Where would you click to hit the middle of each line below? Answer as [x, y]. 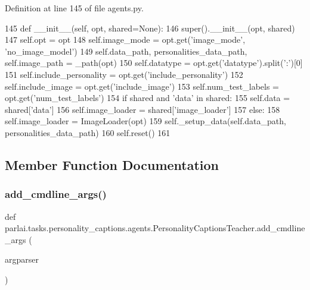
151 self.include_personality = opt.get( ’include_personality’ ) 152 [124, 74]
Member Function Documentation [112, 164]
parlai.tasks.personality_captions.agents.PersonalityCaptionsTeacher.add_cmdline [155, 228]
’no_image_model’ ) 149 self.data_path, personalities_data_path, [126, 51]
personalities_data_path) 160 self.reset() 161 [88, 132]
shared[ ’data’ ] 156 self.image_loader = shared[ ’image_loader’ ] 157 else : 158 [142, 109]
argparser [22, 259]
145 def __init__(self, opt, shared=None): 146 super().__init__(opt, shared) [150, 28]
